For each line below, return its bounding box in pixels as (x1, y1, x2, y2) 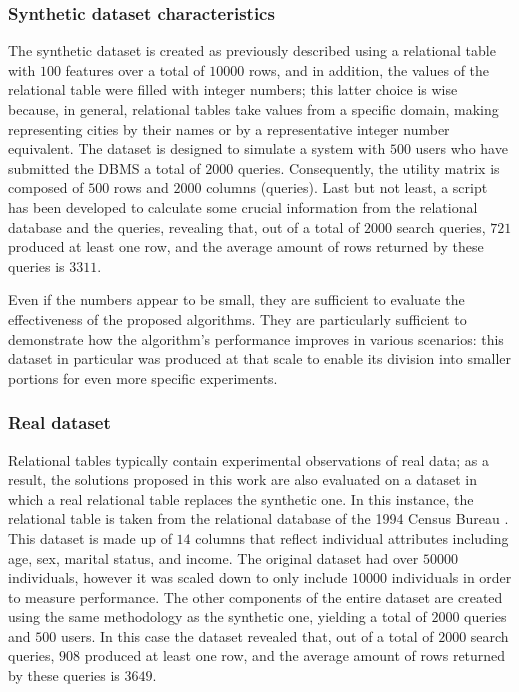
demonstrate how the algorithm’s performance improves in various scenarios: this (8, 328, 504, 349)
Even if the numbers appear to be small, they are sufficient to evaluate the (8, 289, 465, 310)
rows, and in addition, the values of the (248, 59, 490, 80)
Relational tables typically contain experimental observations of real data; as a (8, 449, 489, 470)
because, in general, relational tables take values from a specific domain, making (8, 99, 499, 119)
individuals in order (391, 567, 512, 588)
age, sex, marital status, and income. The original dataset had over (8, 547, 419, 568)
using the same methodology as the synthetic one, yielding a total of (8, 606, 427, 627)
